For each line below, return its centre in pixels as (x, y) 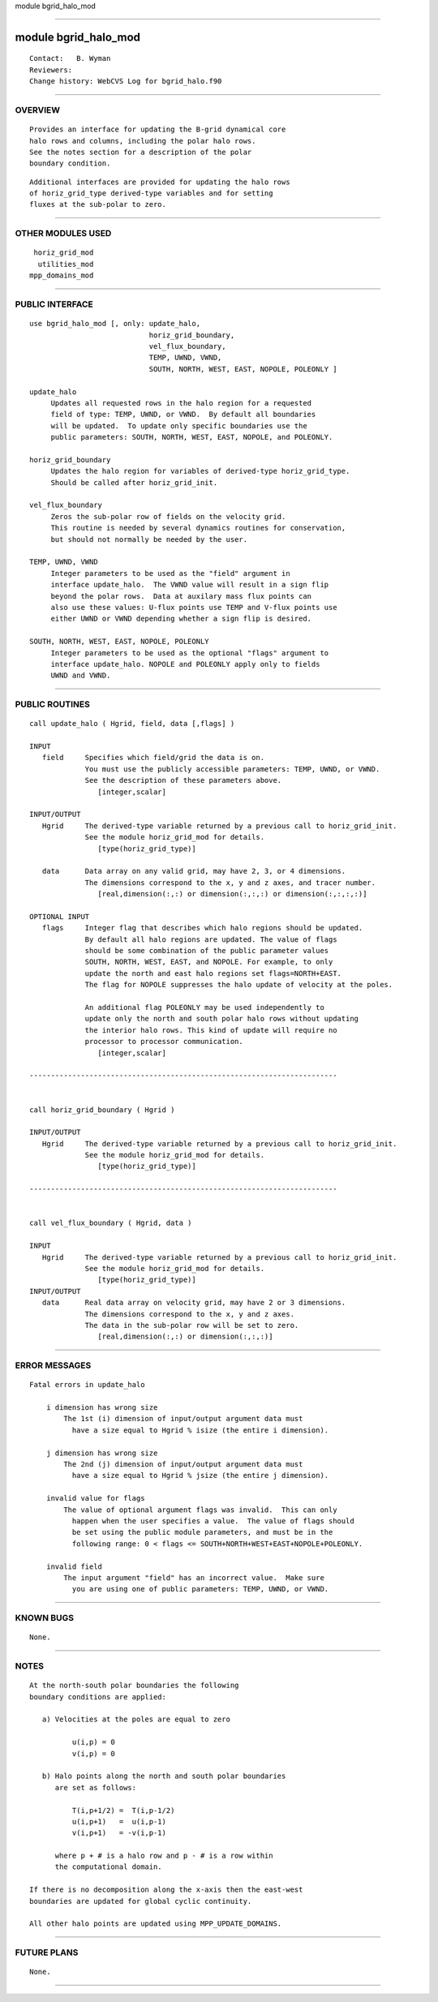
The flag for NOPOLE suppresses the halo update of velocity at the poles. (239, 985)
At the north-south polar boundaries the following (134, 1686)
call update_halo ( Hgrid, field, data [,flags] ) (132, 724)
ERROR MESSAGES (53, 1365)
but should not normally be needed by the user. (149, 539)
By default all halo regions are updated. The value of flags (211, 939)
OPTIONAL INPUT (60, 916)
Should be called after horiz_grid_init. (134, 482)
